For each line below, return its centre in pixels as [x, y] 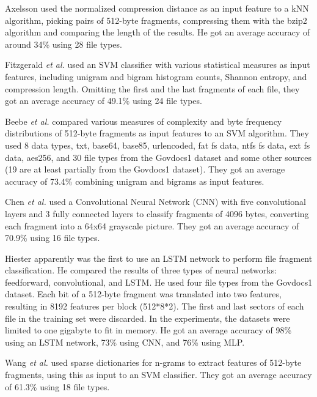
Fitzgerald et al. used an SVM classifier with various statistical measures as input [158, 65]
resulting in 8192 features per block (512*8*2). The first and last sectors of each [155, 306]
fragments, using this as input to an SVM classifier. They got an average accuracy [158, 375]
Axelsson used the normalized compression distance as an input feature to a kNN [157, 8]
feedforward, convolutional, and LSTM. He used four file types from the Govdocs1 [159, 282]
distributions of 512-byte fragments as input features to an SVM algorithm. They [157, 133]
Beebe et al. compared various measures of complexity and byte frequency [144, 121]
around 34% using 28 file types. [64, 44]
